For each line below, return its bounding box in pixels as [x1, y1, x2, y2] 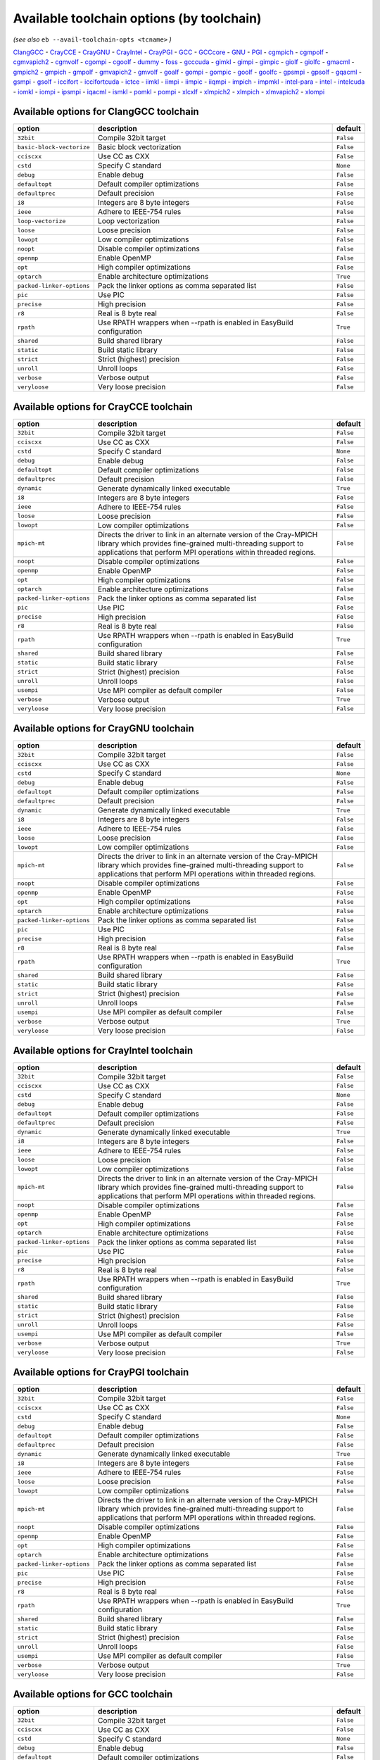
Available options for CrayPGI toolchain [13, 1366, 189, 1378]
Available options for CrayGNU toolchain [13, 722, 195, 735]
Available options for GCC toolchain [13, 1688, 173, 1700]
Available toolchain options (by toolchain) [13, 11, 262, 26]
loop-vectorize [17, 217, 66, 225]
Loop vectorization [97, 216, 160, 226]
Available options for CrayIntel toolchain [13, 1044, 194, 1056]
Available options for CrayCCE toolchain [13, 401, 193, 413]
